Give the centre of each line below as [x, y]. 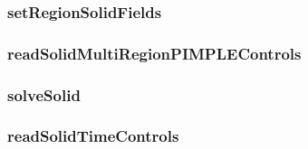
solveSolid [44, 94]
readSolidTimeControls [93, 136]
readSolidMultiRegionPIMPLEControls [154, 53]
